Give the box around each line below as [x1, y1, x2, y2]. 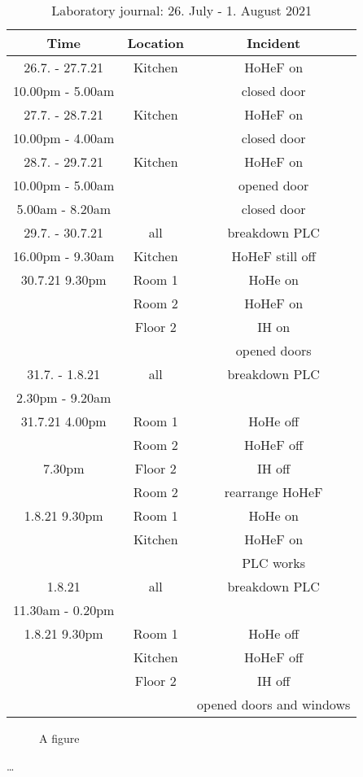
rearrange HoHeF [224, 482, 323, 501]
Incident [247, 33, 301, 52]
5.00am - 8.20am [16, 199, 111, 218]
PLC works [242, 553, 306, 572]
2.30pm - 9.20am [16, 388, 112, 407]
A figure [39, 730, 80, 746]
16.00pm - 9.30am [13, 247, 115, 265]
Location [127, 33, 185, 52]
